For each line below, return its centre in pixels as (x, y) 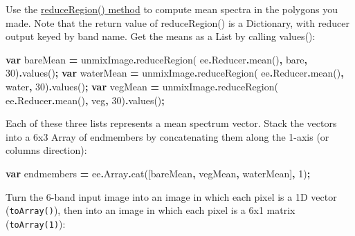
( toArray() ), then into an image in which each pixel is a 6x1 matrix (151, 210)
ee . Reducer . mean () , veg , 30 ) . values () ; (85, 100)
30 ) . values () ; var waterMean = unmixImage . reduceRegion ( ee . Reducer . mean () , (175, 73)
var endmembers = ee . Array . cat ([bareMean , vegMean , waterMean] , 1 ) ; (158, 173)
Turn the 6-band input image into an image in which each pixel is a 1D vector (171, 196)
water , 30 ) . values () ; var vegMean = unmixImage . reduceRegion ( (142, 86)
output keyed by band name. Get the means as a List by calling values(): (161, 36)
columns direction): (46, 150)
